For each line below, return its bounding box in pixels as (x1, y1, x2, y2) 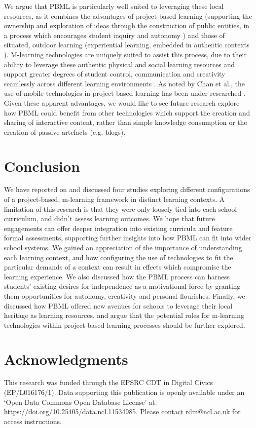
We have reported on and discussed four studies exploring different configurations (4, 184, 250, 195)
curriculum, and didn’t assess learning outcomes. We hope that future (4, 213, 215, 224)
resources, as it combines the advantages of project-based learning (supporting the (4, 10, 252, 21)
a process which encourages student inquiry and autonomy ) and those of (4, 30, 225, 40)
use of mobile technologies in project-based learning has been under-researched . (4, 88, 246, 98)
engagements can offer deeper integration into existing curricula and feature (4, 223, 233, 233)
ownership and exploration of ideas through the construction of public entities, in (4, 20, 250, 31)
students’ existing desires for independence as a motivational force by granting (4, 281, 241, 291)
